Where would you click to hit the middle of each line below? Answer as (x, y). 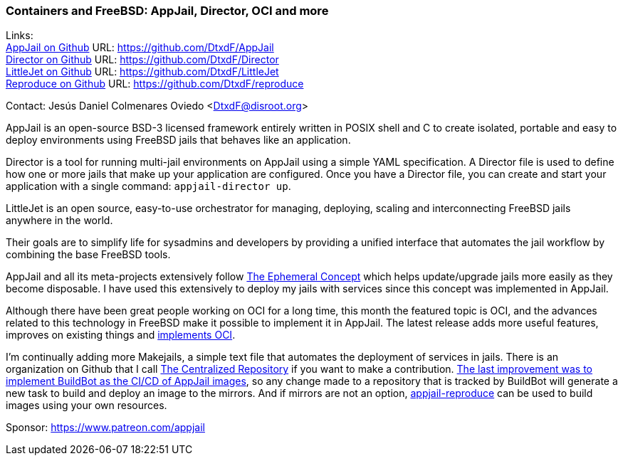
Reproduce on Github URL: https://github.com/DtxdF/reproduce (155, 84)
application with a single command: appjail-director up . (148, 186)
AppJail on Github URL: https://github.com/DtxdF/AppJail (140, 48)
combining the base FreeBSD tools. (88, 255)
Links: (20, 36)
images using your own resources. (87, 406)
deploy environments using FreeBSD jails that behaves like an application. (178, 140)
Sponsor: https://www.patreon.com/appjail (105, 428)
